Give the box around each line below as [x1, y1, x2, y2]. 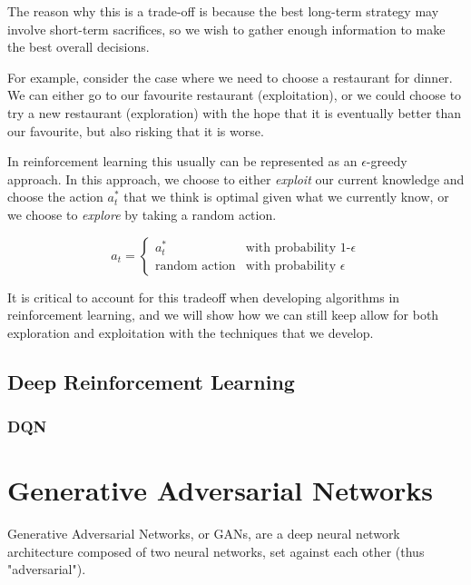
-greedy [366, 152, 407, 171]
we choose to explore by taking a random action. [7, 204, 277, 223]
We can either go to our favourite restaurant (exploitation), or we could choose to [7, 85, 462, 104]
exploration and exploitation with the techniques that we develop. [7, 322, 374, 342]
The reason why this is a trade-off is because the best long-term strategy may [7, 2, 439, 20]
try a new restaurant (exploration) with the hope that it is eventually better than [7, 103, 462, 122]
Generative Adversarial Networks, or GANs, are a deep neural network [7, 524, 400, 543]
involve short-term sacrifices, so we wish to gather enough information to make [7, 19, 446, 38]
